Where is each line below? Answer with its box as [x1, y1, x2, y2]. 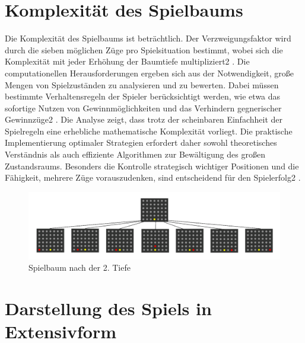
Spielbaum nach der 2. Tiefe [28, 261, 131, 274]
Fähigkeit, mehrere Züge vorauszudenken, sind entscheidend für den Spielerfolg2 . [5, 171, 301, 184]
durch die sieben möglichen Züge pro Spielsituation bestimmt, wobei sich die [5, 43, 283, 56]
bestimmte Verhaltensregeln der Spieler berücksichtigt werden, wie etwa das [5, 90, 281, 102]
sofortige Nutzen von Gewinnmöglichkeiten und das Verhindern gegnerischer [5, 101, 282, 114]
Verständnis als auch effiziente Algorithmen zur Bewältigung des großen [5, 148, 265, 161]
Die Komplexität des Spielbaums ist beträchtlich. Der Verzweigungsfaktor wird [5, 32, 291, 44]
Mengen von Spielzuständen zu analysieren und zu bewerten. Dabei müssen [5, 78, 279, 91]
